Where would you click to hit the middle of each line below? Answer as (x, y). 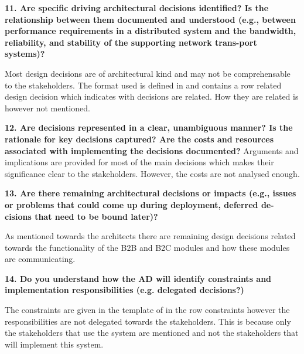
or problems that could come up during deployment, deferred (131, 204)
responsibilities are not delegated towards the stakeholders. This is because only (148, 321)
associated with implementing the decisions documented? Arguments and (152, 150)
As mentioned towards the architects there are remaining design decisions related (150, 236)
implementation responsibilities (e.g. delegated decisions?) (124, 290)
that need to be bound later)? (96, 216)
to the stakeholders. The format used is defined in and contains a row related (143, 85)
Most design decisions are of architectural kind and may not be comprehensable (148, 73)
